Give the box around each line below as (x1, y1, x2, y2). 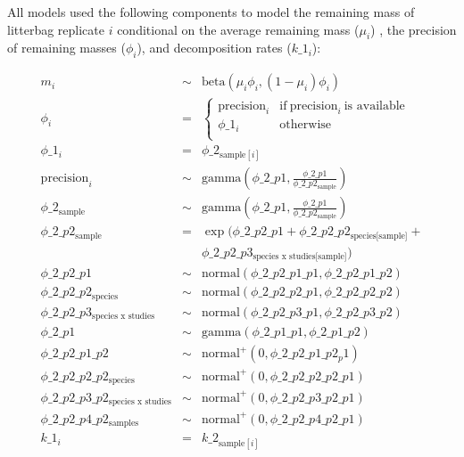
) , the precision (370, 20, 457, 38)
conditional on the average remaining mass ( (117, 20, 360, 38)
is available (344, 99, 405, 112)
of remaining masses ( (7, 38, 126, 57)
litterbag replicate (7, 20, 104, 38)
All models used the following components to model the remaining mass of (7, 3, 415, 20)
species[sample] (350, 231, 408, 241)
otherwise (279, 118, 332, 132)
